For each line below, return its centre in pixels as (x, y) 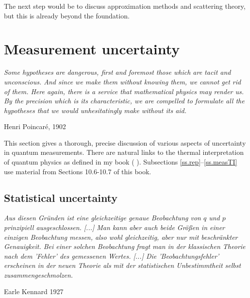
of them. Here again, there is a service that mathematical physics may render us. (124, 91)
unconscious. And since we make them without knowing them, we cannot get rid (123, 81)
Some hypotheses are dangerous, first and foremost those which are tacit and (117, 72)
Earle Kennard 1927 (34, 291)
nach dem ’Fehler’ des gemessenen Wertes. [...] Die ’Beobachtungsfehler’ (112, 256)
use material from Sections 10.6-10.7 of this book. (78, 171)
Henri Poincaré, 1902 (35, 126)
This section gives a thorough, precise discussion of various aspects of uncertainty (125, 142)
